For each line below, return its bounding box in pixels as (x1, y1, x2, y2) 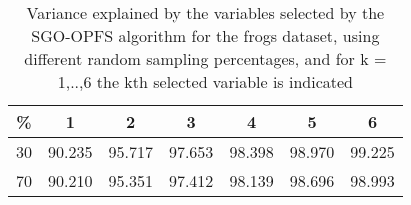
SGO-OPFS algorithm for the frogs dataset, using (31, 24, 380, 47)
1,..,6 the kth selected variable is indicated (57, 70, 354, 93)
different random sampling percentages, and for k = (24, 47, 387, 70)
